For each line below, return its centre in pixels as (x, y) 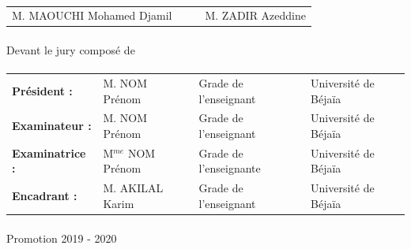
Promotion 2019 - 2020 (62, 238)
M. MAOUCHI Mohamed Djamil (92, 15)
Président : (42, 90)
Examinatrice (49, 152)
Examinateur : (52, 126)
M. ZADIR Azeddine (255, 15)
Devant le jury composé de (71, 50)
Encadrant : (45, 196)
